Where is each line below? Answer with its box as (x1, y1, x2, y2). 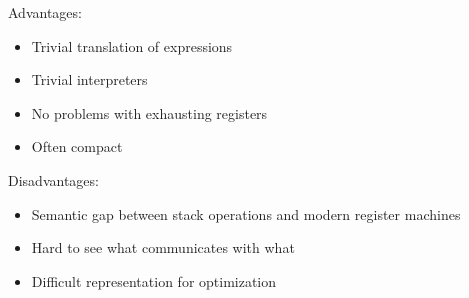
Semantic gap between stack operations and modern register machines (31, 203, 461, 224)
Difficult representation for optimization (31, 270, 277, 291)
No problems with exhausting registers (31, 102, 268, 123)
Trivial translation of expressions (31, 35, 233, 56)
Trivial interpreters (31, 69, 148, 90)
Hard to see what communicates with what (31, 237, 295, 258)
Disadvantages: (8, 169, 99, 190)
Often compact (31, 136, 123, 157)
